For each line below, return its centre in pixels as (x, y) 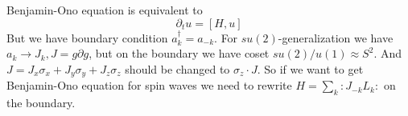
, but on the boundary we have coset (179, 53)
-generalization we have (336, 37)
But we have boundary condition (87, 37)
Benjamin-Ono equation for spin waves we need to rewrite (149, 85)
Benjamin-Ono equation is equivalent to (105, 10)
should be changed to (177, 68)
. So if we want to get (310, 68)
